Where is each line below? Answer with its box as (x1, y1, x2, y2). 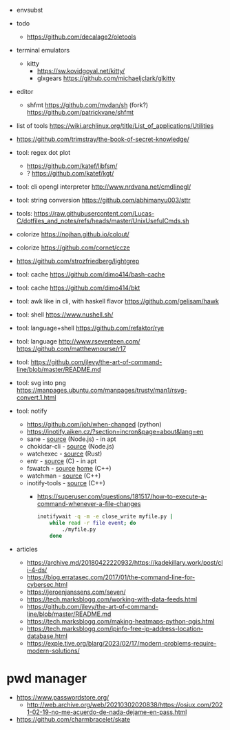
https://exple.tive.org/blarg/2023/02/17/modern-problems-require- (26, 639, 217, 647)
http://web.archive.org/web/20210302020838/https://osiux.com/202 (26, 701, 223, 709)
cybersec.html (26, 580, 68, 588)
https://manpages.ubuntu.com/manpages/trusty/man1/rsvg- (16, 386, 187, 394)
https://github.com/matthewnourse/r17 (16, 345, 127, 353)
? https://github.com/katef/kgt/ (26, 169, 114, 177)
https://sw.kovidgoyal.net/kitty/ (36, 67, 125, 75)
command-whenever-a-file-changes (36, 500, 141, 507)
